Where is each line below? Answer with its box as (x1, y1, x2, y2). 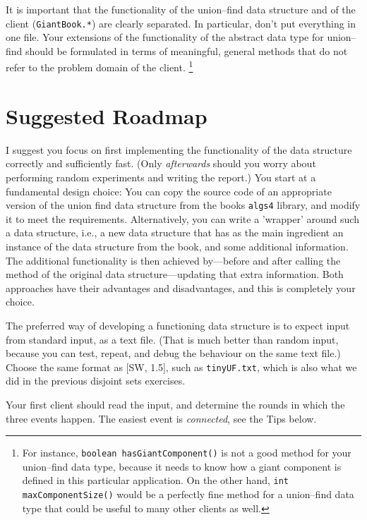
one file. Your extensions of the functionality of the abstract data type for (6, 30, 324, 44)
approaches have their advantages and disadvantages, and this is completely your (6, 280, 356, 295)
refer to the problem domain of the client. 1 (6, 58, 193, 75)
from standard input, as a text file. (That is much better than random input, (6, 332, 339, 346)
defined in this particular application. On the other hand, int (22, 473, 289, 488)
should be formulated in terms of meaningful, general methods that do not (25, 43, 348, 58)
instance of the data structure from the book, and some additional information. (6, 239, 349, 254)
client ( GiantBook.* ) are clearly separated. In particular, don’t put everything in (6, 16, 356, 30)
